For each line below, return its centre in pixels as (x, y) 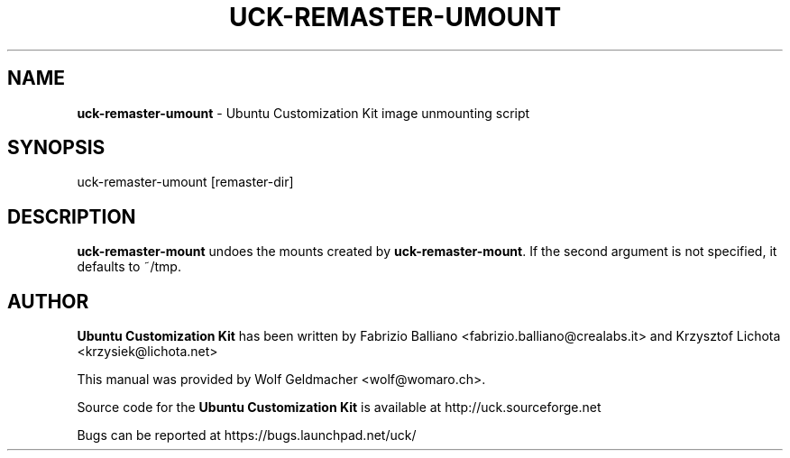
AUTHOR (48, 301)
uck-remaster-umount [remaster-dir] (185, 182)
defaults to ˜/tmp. (129, 267)
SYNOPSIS (56, 148)
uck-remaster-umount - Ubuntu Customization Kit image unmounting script (303, 113)
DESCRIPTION (72, 216)
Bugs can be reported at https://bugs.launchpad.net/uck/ (247, 435)
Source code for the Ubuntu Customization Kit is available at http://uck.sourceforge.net (339, 408)
